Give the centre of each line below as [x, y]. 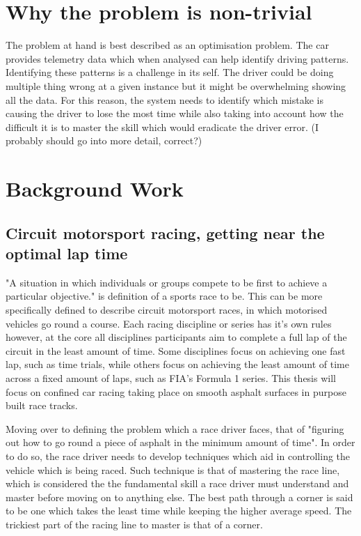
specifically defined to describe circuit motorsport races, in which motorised [167, 310]
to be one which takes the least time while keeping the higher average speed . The [179, 511]
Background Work [95, 189]
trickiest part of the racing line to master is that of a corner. [134, 524]
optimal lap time [67, 253]
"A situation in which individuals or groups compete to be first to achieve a [167, 282]
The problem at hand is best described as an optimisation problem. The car [167, 45]
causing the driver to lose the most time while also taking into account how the [175, 113]
